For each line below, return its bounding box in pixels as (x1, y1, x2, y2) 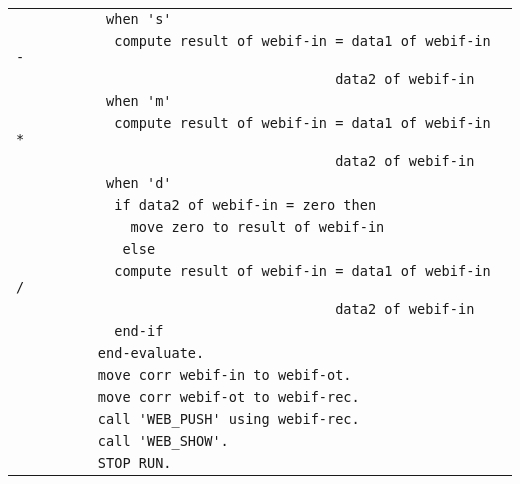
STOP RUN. (97, 455, 172, 471)
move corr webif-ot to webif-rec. (97, 389, 360, 405)
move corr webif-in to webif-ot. (97, 367, 352, 383)
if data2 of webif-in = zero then (114, 197, 377, 213)
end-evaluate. (97, 345, 205, 361)
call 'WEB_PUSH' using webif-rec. (97, 411, 360, 427)
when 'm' (106, 93, 172, 109)
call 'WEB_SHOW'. (97, 433, 229, 449)
